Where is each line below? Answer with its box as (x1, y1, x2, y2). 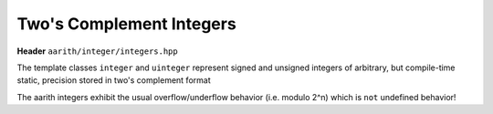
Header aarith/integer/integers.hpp (16, 46, 178, 57)
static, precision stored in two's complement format (16, 75, 211, 86)
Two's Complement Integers (16, 14, 236, 34)
